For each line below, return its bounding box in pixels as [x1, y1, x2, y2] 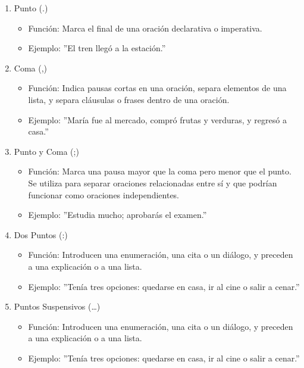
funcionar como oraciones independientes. [28, 188, 180, 201]
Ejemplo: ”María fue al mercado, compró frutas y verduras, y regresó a [28, 113, 287, 126]
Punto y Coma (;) [14, 145, 79, 157]
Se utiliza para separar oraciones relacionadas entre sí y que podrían [28, 176, 277, 189]
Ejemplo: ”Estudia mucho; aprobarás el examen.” [28, 208, 207, 221]
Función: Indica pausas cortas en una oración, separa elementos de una [28, 82, 287, 94]
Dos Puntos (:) [14, 228, 68, 241]
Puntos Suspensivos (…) [14, 300, 101, 313]
